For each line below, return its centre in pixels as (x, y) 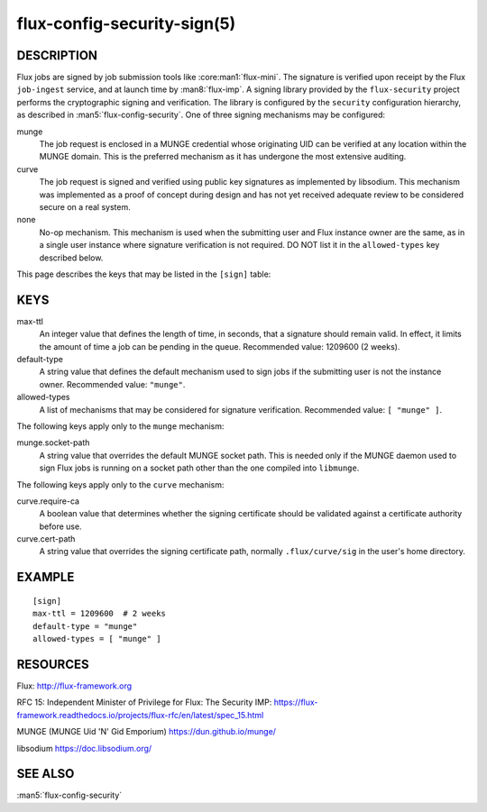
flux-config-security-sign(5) (126, 23)
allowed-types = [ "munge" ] (97, 639)
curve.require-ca (48, 501)
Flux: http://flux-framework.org (74, 686)
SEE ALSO (46, 774)
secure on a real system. (85, 206)
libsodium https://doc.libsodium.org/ (84, 748)
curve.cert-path (46, 539)
